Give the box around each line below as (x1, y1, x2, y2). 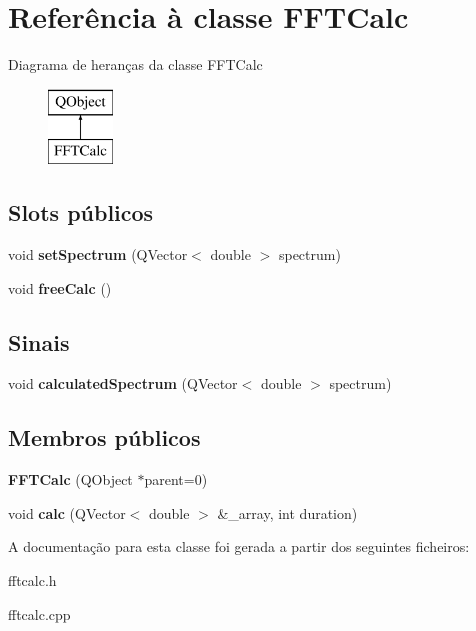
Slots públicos (8, 197, 154, 228)
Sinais (8, 326, 70, 357)
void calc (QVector (8, 502, 126, 523)
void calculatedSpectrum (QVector (8, 373, 238, 394)
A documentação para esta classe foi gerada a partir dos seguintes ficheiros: (8, 536, 470, 557)
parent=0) (144, 469, 208, 490)
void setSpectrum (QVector (8, 244, 188, 265)
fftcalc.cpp (8, 603, 71, 624)
